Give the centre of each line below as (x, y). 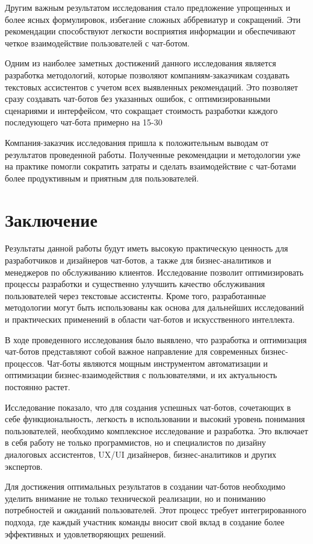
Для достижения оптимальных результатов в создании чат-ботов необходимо (145, 486)
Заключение (51, 219)
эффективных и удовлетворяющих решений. (85, 533)
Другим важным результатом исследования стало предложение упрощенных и (148, 7)
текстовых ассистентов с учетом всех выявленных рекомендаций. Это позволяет (151, 87)
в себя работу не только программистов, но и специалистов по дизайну (135, 442)
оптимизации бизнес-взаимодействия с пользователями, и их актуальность (141, 375)
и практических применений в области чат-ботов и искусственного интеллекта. (150, 319)
